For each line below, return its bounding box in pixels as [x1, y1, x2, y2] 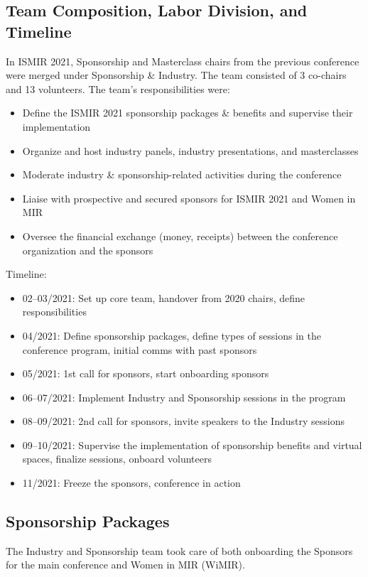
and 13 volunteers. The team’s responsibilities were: [6, 81, 230, 96]
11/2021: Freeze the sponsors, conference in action [22, 475, 241, 490]
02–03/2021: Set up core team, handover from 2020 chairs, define [22, 290, 305, 305]
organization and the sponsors [22, 242, 153, 257]
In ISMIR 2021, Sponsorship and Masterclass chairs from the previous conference [6, 53, 359, 68]
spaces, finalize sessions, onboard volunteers [22, 451, 212, 466]
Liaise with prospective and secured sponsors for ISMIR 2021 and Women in [22, 190, 356, 205]
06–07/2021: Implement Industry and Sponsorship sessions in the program [22, 389, 346, 404]
